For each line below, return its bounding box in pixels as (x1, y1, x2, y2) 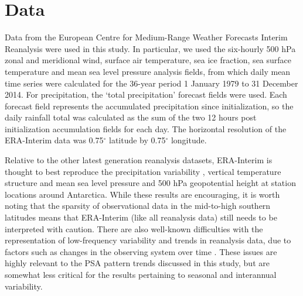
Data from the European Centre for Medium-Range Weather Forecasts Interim (5, 31, 288, 43)
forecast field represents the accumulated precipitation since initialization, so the (5, 99, 294, 112)
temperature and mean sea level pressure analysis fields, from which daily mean (5, 65, 291, 77)
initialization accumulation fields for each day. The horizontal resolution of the (5, 122, 287, 135)
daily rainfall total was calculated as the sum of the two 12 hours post (5, 111, 257, 123)
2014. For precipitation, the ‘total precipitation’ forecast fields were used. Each (5, 88, 287, 101)
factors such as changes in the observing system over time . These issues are (5, 245, 277, 257)
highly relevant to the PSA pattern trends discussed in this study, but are (5, 257, 270, 269)
